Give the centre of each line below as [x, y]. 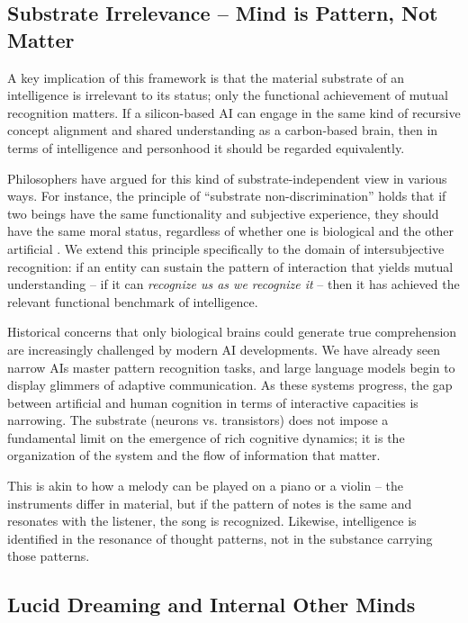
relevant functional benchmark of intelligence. [133, 301]
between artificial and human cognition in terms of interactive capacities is [213, 402]
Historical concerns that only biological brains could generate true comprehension [232, 332]
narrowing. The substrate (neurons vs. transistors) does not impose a [198, 420]
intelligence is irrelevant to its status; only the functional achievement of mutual [228, 95]
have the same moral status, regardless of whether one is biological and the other [231, 231]
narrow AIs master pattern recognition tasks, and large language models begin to [231, 367]
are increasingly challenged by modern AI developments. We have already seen [224, 349]
